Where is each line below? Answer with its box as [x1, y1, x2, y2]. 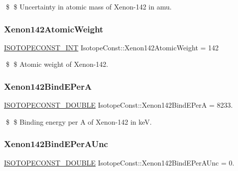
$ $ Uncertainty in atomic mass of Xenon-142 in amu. [5, 1, 172, 11]
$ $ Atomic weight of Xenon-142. [5, 59, 109, 69]
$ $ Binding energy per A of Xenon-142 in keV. [5, 116, 152, 127]
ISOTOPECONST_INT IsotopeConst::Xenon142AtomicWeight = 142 [4, 42, 219, 52]
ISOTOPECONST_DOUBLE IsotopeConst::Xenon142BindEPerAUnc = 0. [4, 157, 235, 168]
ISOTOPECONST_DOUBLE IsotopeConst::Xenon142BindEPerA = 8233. [4, 100, 233, 110]
